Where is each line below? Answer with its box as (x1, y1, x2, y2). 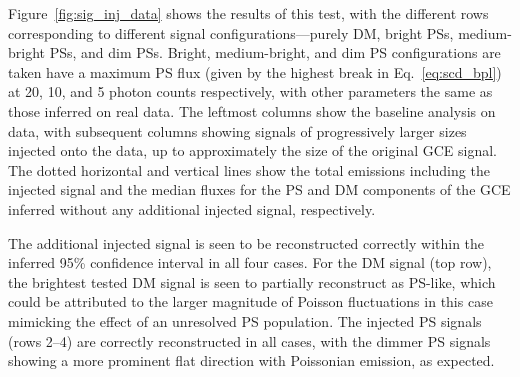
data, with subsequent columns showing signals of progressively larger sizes (8, 120, 467, 141)
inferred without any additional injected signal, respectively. (8, 198, 376, 219)
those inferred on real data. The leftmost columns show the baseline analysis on (8, 100, 496, 121)
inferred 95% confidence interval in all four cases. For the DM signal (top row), (8, 252, 492, 273)
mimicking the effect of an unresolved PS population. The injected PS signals (8, 310, 482, 331)
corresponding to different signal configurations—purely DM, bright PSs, (8, 22, 454, 43)
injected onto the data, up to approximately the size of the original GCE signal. (8, 140, 497, 161)
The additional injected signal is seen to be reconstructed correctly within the (8, 232, 485, 253)
